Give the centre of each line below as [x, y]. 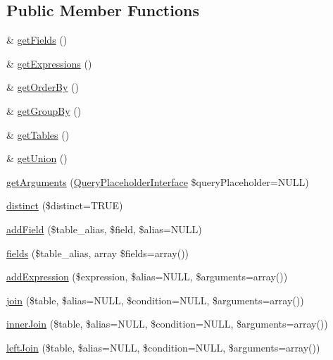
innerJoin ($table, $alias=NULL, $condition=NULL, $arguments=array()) [167, 324]
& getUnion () [37, 158]
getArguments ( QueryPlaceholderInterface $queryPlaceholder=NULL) [158, 181]
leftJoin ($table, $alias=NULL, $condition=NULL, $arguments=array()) [163, 347]
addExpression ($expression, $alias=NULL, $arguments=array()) [147, 277]
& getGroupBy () [44, 110]
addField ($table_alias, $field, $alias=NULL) [104, 229]
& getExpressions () [49, 63]
